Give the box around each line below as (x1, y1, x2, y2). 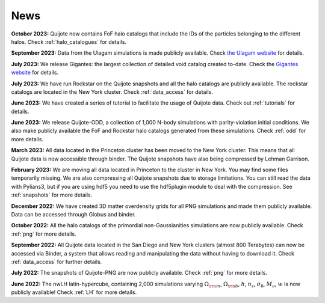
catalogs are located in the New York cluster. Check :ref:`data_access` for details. (11, 88, 214, 96)
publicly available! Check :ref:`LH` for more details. (11, 289, 137, 296)
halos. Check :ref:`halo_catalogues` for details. (11, 38, 126, 45)
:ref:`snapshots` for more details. (11, 191, 93, 198)
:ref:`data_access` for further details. (11, 258, 102, 265)
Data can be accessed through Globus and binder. (11, 210, 136, 218)
